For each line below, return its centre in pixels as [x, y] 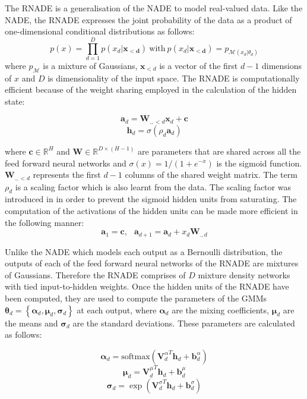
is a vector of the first [199, 65]
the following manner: [45, 222]
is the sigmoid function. [259, 163]
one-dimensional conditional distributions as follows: [100, 31]
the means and [31, 323]
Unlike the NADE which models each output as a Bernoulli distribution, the [144, 251]
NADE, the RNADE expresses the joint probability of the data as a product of [148, 19]
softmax [136, 356]
